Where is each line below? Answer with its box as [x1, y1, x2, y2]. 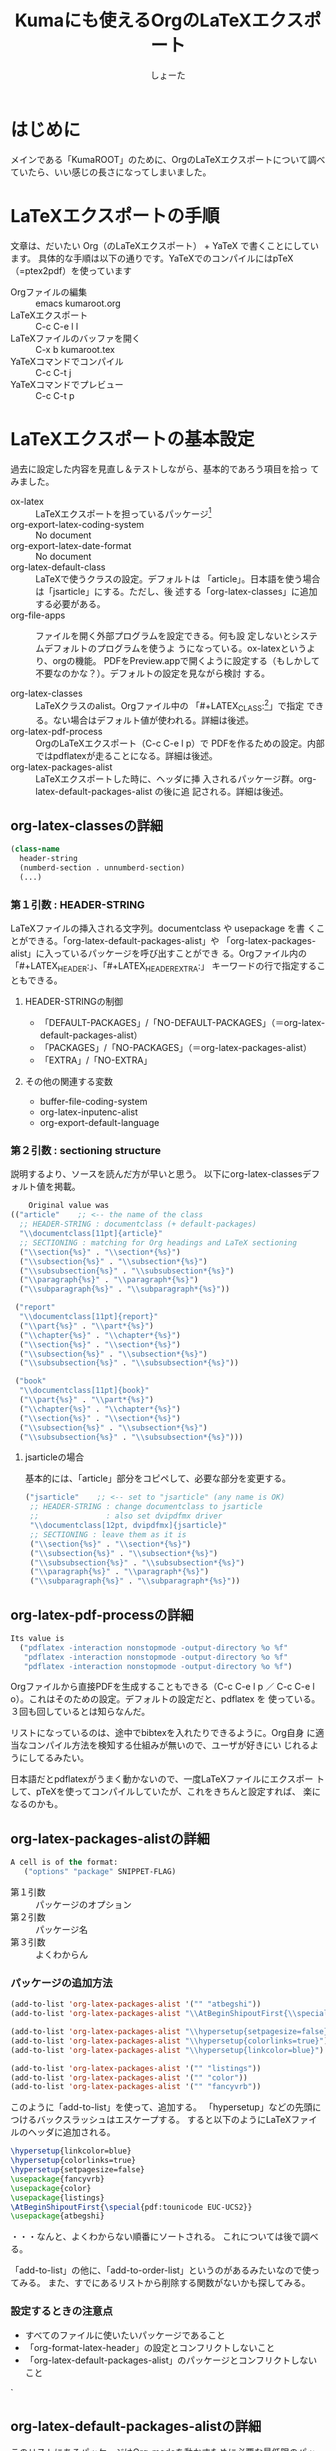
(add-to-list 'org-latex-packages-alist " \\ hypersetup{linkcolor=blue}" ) [10, 2045, 325, 2055]
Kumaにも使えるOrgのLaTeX [14, 9, 252, 32]
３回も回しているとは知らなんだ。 [10, 1706, 151, 1718]
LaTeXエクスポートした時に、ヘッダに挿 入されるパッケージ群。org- [35, 772, 317, 785]
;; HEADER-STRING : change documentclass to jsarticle [29, 1502, 263, 1512]
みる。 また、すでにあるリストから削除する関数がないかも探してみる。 [18, 2277, 311, 2289]
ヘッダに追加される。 [27, 2126, 116, 2138]
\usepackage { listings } [10, 2192, 105, 2203]
